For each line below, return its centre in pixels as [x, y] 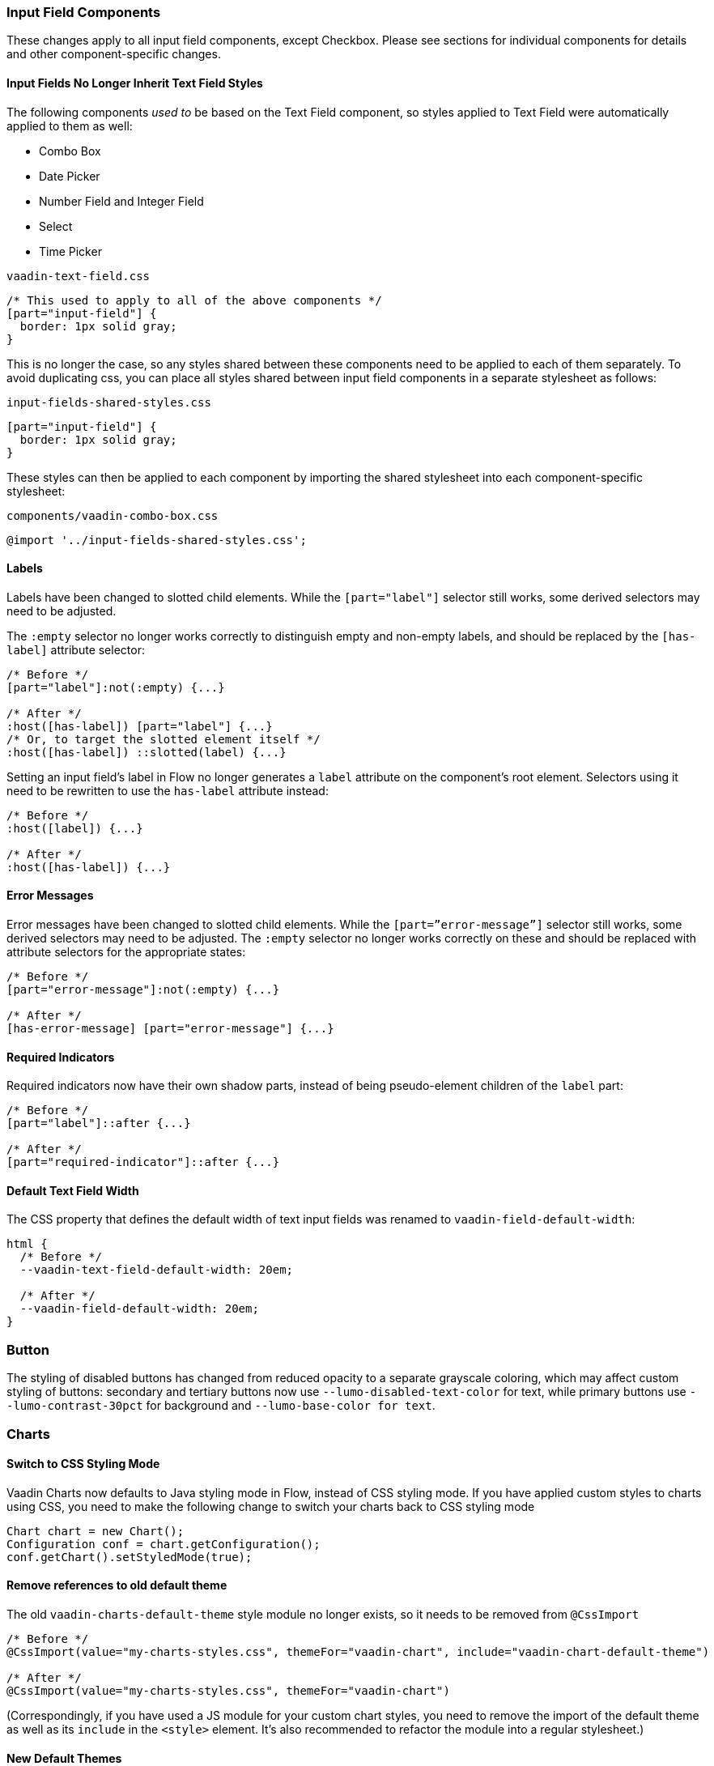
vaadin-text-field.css [79, 276]
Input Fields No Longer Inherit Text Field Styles [135, 83]
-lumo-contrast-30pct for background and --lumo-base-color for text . [221, 1406]
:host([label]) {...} [75, 828]
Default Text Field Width [73, 1190]
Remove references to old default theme [117, 1585]
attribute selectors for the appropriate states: [126, 952]
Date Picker [70, 176]
